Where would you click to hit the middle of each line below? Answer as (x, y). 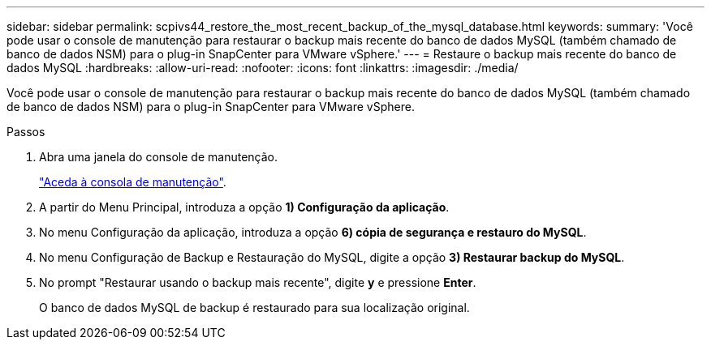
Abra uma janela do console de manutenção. (159, 157)
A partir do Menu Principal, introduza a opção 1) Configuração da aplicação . (244, 207)
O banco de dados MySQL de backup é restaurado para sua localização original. (254, 308)
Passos (26, 132)
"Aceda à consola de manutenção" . (133, 182)
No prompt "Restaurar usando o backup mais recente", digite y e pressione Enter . (258, 282)
